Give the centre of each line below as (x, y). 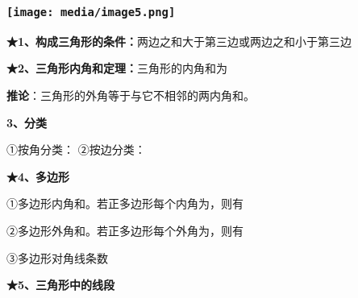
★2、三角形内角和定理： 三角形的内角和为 (117, 68)
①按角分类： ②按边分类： (76, 149)
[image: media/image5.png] (91, 12)
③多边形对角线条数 (57, 257)
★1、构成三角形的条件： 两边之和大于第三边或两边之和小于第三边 (179, 41)
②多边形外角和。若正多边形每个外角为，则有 (125, 230)
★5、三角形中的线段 (61, 285)
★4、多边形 (38, 176)
